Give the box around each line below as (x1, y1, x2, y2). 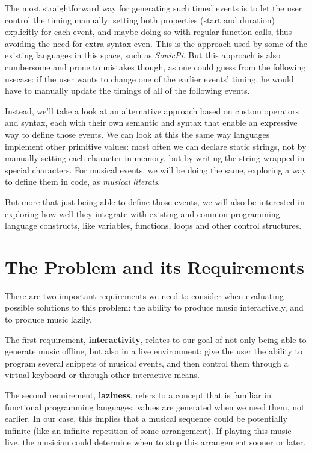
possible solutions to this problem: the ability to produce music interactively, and (5, 301, 304, 314)
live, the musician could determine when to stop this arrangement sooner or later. (5, 436, 306, 448)
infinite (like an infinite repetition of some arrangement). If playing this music (5, 424, 292, 436)
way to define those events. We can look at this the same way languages (5, 128, 270, 140)
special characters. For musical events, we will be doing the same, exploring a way (5, 163, 307, 176)
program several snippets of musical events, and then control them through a (5, 356, 289, 369)
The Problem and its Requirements (5, 254, 304, 279)
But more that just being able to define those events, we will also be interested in (5, 195, 305, 208)
